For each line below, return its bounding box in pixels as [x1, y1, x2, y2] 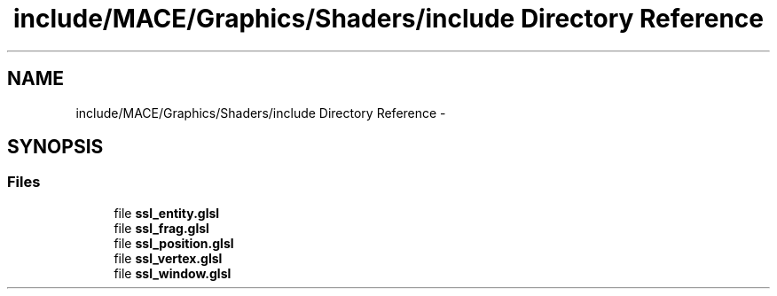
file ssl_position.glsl [114, 235, 234, 251]
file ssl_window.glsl [114, 265, 232, 281]
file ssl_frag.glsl [114, 220, 209, 236]
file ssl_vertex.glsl [114, 250, 223, 266]
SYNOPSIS [7, 136, 104, 159]
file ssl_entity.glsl [114, 205, 220, 221]
